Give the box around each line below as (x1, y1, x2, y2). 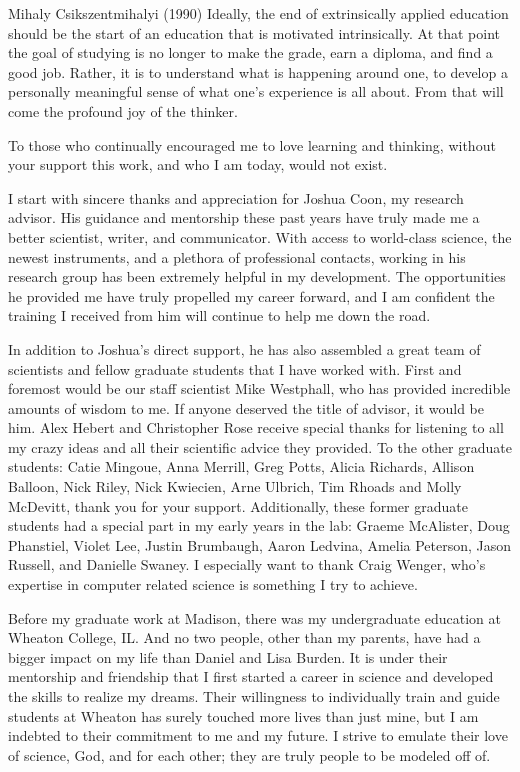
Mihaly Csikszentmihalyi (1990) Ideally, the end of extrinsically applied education (8, 3, 509, 23)
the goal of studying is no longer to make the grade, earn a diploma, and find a (8, 42, 493, 63)
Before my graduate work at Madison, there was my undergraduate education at (8, 607, 501, 628)
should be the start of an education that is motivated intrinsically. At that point (8, 22, 500, 43)
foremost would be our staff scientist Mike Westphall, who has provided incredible (8, 378, 511, 399)
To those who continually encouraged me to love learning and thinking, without (8, 134, 496, 155)
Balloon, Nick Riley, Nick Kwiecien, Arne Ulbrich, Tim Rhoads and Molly (8, 476, 462, 497)
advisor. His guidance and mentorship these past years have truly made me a (8, 207, 480, 228)
